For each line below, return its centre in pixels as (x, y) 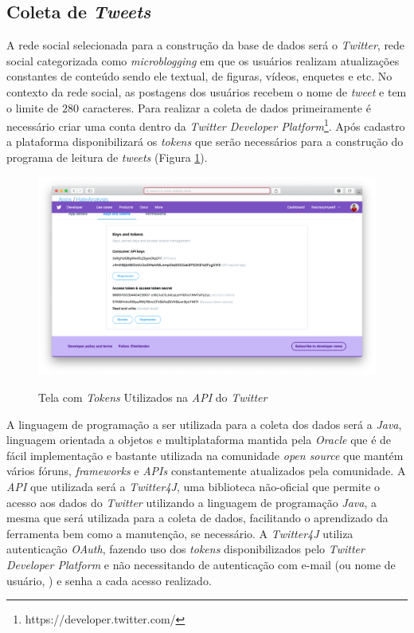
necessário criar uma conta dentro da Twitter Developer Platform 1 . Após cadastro (206, 125)
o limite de (33, 107)
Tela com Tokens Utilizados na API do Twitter (153, 397)
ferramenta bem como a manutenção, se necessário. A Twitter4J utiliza (180, 533)
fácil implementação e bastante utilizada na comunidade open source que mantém (205, 455)
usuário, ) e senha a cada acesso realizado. (109, 580)
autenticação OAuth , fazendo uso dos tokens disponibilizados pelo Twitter (186, 549)
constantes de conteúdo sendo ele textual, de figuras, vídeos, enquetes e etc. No (199, 76)
